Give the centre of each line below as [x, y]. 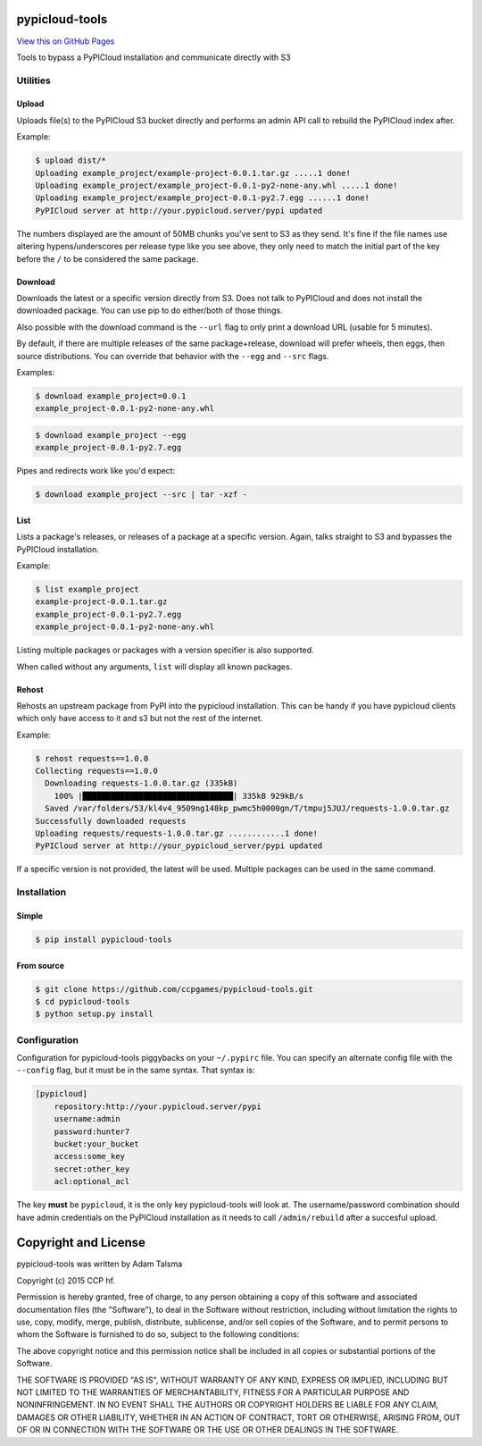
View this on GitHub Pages [66, 41]
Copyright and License [81, 1243]
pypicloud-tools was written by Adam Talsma [100, 1264]
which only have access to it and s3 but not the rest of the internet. [140, 719]
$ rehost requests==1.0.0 [92, 758]
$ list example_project [87, 589]
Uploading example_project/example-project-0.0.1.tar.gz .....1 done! [193, 173]
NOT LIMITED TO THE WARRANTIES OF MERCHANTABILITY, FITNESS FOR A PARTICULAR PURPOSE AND [213, 1392]
